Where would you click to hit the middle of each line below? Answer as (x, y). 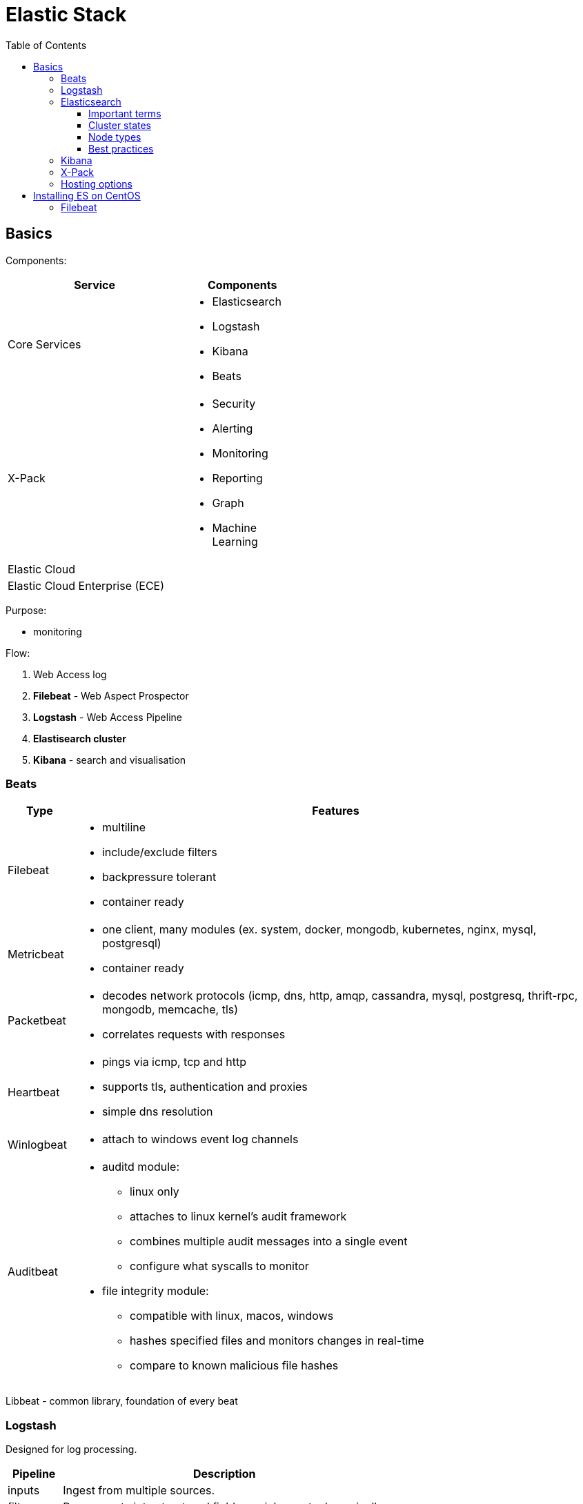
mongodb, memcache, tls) (170, 1010)
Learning (235, 541)
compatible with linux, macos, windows (231, 1316)
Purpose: (26, 610)
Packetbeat (37, 1021)
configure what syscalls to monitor (219, 1266)
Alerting (233, 428)
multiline (124, 828)
